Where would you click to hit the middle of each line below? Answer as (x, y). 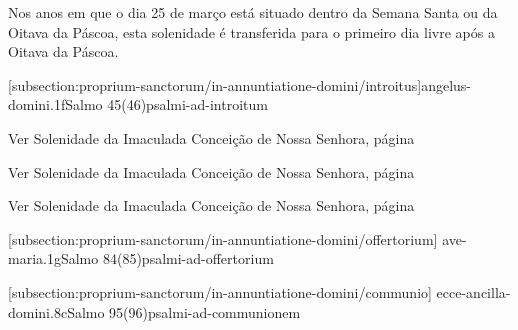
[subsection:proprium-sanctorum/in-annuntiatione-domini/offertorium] (223, 238)
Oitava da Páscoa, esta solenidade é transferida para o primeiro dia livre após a (251, 31)
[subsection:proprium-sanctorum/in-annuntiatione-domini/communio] (220, 291)
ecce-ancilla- (473, 291)
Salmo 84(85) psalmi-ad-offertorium (167, 258)
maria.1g (34, 258)
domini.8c (38, 311)
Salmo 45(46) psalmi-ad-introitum (166, 104)
